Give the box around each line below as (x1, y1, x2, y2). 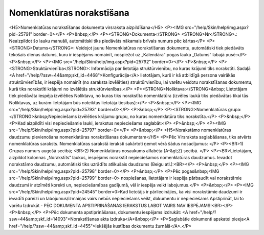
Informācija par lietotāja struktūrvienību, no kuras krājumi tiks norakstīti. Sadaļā (91, 65, 251, 71)
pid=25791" (9, 31, 33, 37)
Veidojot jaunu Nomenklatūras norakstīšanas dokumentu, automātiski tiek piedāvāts (75, 45, 244, 51)
